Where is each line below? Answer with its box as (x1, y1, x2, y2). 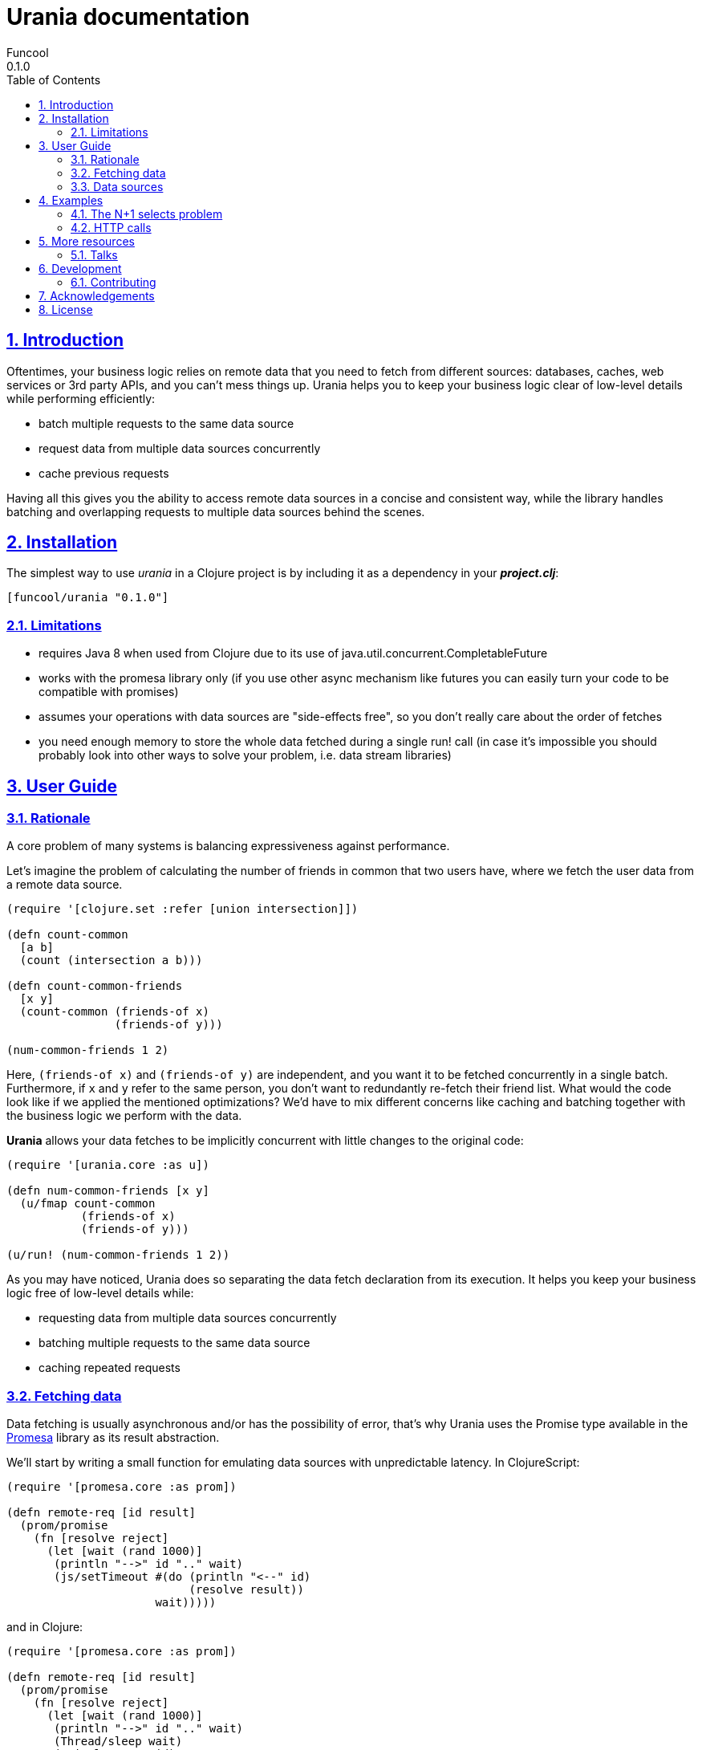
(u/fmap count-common (19, 1197, 156, 1211)
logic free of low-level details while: (6, 1286, 194, 1300)
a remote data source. (6, 877, 123, 892)
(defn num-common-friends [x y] (6, 1184, 209, 1198)
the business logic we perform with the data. (6, 1109, 242, 1123)
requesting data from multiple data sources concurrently (39, 1311, 337, 1325)
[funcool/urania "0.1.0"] (6, 591, 169, 604)
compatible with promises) (39, 685, 179, 699)
